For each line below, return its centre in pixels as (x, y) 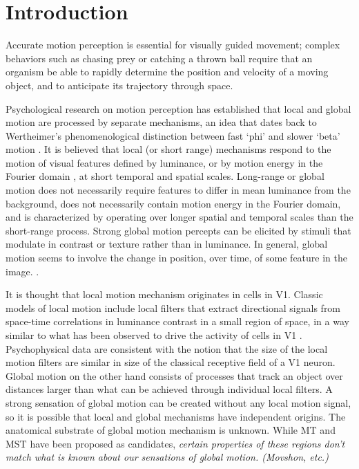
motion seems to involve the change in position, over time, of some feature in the (176, 258)
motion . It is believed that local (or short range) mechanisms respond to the (168, 149)
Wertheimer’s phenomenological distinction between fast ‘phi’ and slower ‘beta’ (173, 135)
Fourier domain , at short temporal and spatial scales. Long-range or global (165, 176)
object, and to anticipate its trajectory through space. (119, 85)
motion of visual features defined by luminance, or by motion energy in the (164, 162)
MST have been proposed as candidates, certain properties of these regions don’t (175, 443)
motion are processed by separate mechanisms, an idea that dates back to (161, 122)
